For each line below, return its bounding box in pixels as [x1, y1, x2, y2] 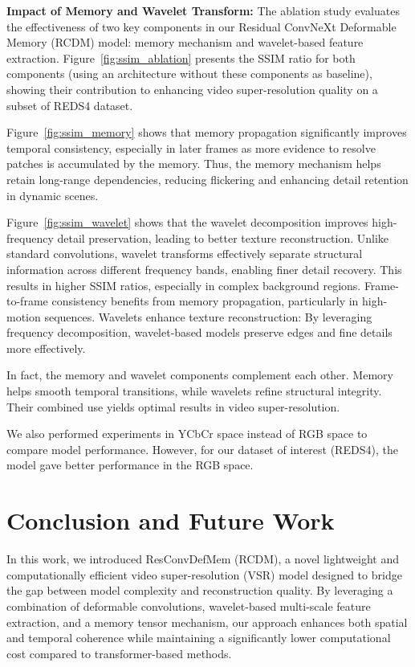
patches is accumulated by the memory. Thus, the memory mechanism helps [6, 155, 381, 172]
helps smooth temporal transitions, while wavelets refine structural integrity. [6, 383, 382, 399]
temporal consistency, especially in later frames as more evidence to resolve [6, 139, 376, 156]
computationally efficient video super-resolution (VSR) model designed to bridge [6, 566, 402, 583]
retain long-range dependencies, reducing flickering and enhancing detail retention [6, 170, 409, 187]
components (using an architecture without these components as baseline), [6, 65, 372, 82]
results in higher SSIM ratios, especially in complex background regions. [6, 276, 361, 293]
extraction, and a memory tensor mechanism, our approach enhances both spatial [6, 613, 408, 630]
